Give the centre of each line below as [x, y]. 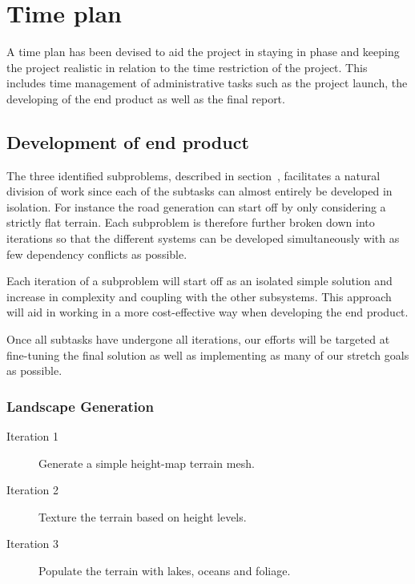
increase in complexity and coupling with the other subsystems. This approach [199, 296]
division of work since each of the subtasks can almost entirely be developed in [199, 191]
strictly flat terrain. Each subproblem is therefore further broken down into [191, 222]
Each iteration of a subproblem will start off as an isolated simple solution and [199, 281]
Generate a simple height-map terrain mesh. [147, 463]
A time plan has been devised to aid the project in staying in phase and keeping [203, 52]
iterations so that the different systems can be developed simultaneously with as [203, 238]
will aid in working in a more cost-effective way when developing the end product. [207, 312]
